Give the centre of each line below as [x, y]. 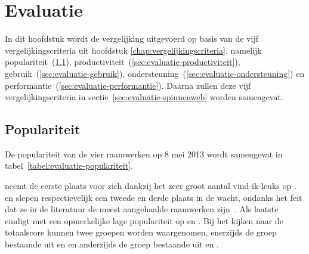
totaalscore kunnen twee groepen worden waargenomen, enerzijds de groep [141, 232]
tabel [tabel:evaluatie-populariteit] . [69, 165]
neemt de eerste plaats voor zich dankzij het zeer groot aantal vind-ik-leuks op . [151, 186]
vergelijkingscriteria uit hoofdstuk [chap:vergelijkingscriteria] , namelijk [133, 50]
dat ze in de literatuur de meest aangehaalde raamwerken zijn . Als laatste [142, 209]
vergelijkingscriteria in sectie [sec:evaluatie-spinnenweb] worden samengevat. [144, 97]
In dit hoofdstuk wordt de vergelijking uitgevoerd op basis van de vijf [132, 38]
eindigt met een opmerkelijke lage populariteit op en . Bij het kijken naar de [144, 220]
